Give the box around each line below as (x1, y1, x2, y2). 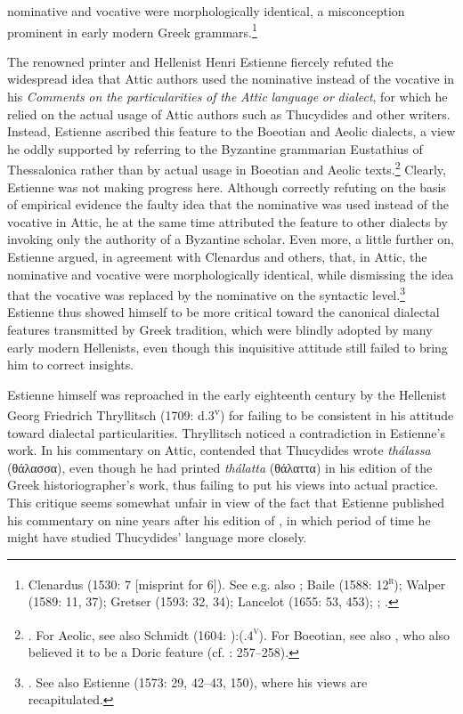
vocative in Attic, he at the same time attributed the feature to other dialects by (7, 212, 448, 231)
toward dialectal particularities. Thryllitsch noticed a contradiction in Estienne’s (7, 423, 445, 442)
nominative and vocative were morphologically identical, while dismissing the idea (7, 264, 454, 283)
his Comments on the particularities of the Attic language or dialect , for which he (7, 87, 448, 106)
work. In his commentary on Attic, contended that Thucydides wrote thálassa (7, 441, 431, 459)
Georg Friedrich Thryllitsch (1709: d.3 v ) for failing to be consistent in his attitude (7, 403, 454, 425)
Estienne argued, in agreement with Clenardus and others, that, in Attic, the (7, 247, 427, 266)
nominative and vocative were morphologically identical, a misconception (7, 2, 405, 20)
